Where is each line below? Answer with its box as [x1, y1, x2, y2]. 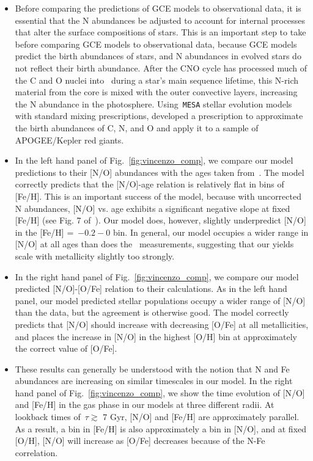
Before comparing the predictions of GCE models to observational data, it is [15, 2, 301, 14]
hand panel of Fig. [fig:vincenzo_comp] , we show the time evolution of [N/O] [15, 386, 305, 399]
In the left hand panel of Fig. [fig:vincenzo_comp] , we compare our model [15, 154, 293, 167]
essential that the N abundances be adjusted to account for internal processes [15, 13, 306, 26]
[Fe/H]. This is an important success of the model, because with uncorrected [15, 189, 301, 202]
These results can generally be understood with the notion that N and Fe [15, 362, 290, 375]
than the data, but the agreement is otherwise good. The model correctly [15, 306, 289, 319]
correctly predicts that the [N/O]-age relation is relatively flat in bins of [15, 178, 284, 191]
